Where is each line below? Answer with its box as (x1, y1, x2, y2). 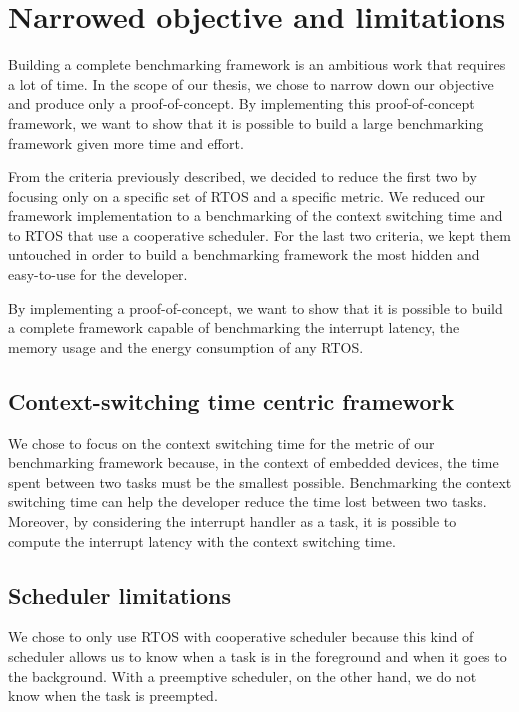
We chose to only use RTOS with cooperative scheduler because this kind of (8, 626, 474, 647)
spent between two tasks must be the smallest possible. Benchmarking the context (8, 471, 512, 492)
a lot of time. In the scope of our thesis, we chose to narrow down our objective (8, 73, 494, 94)
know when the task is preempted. (8, 685, 218, 706)
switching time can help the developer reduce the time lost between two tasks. (8, 491, 487, 512)
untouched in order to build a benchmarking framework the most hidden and (8, 244, 480, 265)
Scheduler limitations (8, 579, 232, 610)
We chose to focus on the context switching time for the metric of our (8, 432, 435, 453)
